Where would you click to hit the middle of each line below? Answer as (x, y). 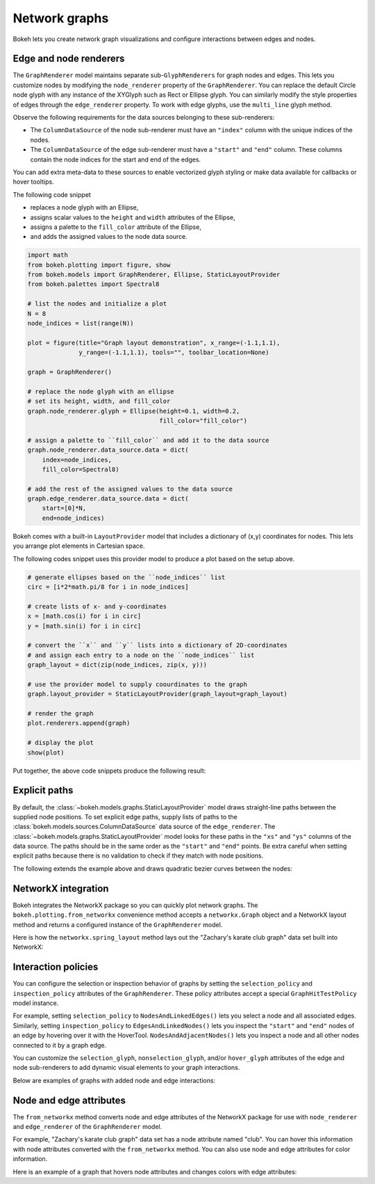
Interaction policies (56, 967)
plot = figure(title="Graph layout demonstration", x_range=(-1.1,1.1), (154, 342)
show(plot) (46, 752)
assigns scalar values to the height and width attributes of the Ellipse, (133, 217)
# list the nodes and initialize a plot (97, 304)
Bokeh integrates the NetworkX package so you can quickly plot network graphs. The (135, 905)
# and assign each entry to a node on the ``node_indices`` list (141, 655)
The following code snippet (52, 194)
